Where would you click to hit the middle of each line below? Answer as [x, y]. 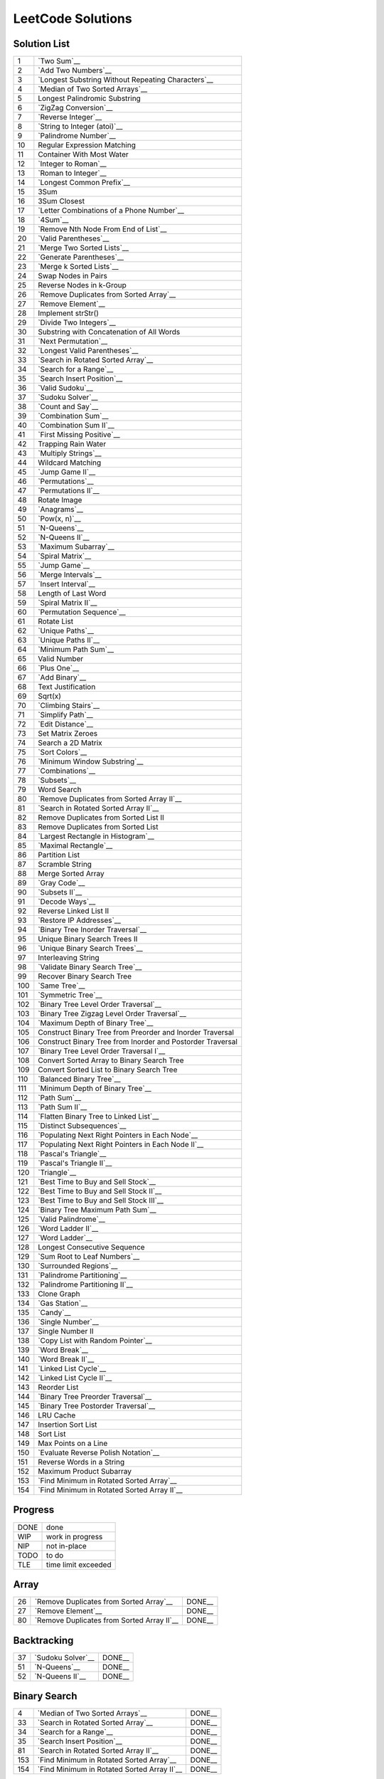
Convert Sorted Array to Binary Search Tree [111, 1060]
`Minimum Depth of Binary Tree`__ [95, 1089]
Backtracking [43, 1640]
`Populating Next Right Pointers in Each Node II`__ [121, 1144]
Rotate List [56, 621]
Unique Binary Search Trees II [88, 939]
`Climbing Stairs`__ [69, 706]
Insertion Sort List [68, 1425]
